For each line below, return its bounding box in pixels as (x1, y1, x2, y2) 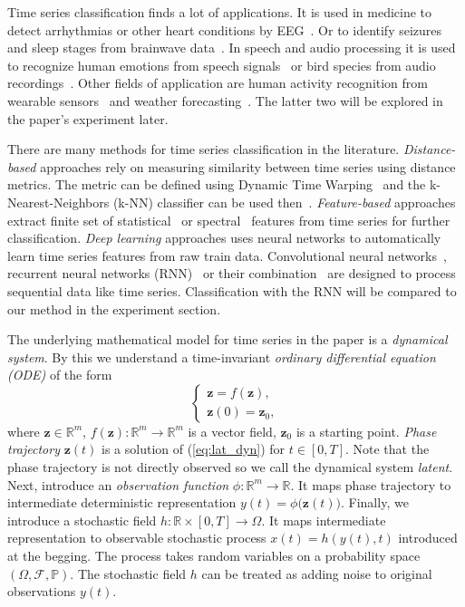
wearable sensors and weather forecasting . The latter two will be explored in (7, 91, 443, 110)
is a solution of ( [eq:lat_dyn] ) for (102, 439, 286, 458)
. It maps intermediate (261, 510, 386, 529)
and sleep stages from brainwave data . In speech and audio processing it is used (7, 38, 456, 57)
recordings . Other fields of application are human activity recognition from (7, 73, 428, 92)
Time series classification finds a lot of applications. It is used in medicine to (7, 3, 432, 21)
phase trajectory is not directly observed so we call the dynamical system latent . (7, 458, 453, 477)
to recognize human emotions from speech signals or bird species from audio (7, 55, 436, 74)
